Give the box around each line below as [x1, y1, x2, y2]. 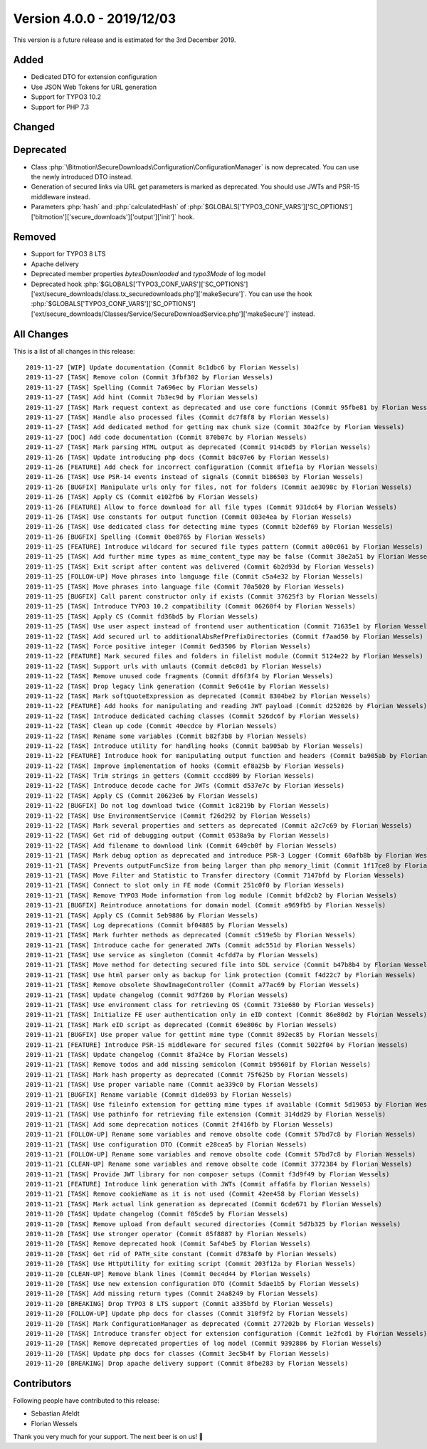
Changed [13, 121, 55, 133]
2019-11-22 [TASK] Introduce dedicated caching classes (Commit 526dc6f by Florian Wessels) [26, 712, 360, 720]
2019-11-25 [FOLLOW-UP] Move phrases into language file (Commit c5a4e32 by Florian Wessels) [26, 573, 364, 581]
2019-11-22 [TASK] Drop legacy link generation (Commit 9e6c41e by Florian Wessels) [26, 682, 330, 690]
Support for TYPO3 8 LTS [31, 250, 106, 258]
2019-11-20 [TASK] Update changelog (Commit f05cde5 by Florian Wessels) [26, 1210, 289, 1218]
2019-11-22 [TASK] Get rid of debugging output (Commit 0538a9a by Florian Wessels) [26, 831, 330, 840]
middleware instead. [31, 192, 90, 201]
